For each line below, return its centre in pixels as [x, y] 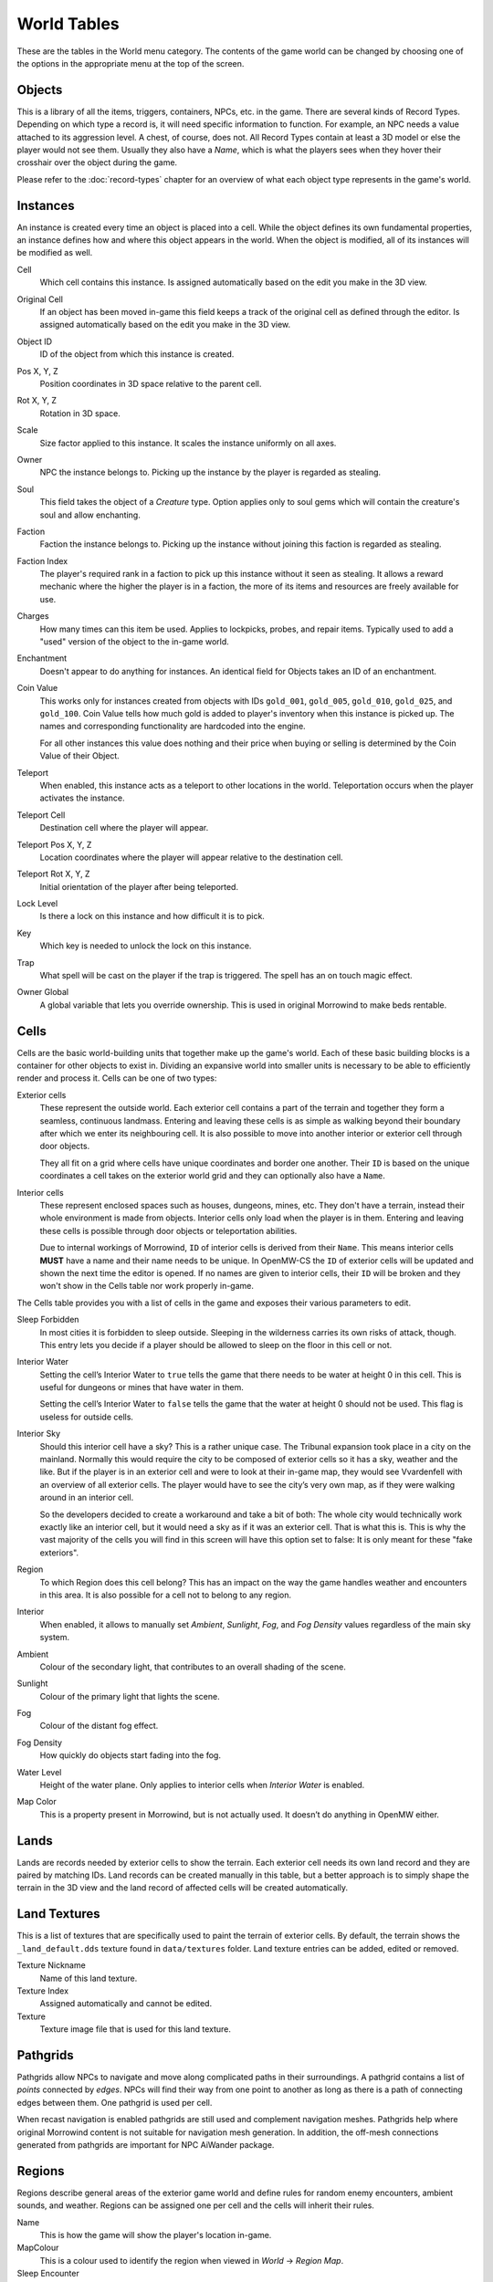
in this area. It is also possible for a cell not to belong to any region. [166, 1595]
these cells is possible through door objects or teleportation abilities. [168, 1230]
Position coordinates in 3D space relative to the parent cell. [151, 384]
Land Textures [58, 1914]
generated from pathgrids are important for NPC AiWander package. [146, 2144]
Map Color [37, 1802]
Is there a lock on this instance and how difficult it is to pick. [152, 916]
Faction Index [42, 560]
